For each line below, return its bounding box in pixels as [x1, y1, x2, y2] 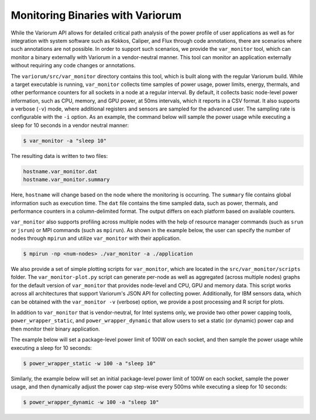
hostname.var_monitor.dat [23, 168, 98, 175]
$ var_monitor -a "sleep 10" [23, 137, 107, 144]
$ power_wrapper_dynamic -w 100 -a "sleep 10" [23, 398, 159, 405]
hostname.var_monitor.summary [23, 176, 110, 183]
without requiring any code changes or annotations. [11, 62, 136, 69]
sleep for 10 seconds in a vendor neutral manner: [11, 122, 129, 129]
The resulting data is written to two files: [11, 152, 108, 159]
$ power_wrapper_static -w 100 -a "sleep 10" [23, 360, 156, 367]
